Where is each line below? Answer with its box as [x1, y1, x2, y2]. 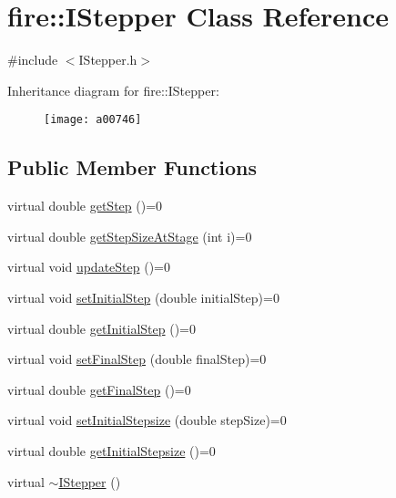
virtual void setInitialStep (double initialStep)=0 [7, 287, 279, 306]
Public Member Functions [7, 153, 257, 182]
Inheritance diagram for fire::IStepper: [7, 80, 219, 99]
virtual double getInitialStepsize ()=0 [7, 441, 216, 460]
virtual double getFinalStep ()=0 [7, 379, 191, 399]
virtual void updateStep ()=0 [7, 257, 170, 276]
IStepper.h [78, 50, 137, 69]
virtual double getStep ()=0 [7, 196, 163, 215]
